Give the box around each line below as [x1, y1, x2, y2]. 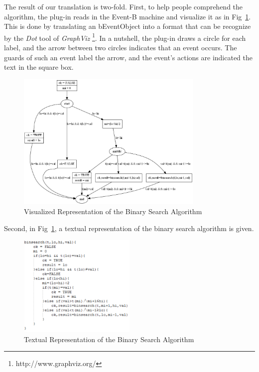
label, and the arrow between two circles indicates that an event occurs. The [4, 42, 237, 53]
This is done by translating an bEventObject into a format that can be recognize [4, 21, 251, 31]
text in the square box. [4, 62, 74, 72]
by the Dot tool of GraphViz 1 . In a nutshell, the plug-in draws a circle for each [4, 31, 246, 43]
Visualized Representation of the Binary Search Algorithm [24, 206, 202, 217]
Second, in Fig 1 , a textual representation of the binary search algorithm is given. [4, 223, 254, 233]
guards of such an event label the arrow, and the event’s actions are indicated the [4, 52, 253, 62]
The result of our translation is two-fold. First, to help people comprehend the [4, 1, 243, 11]
